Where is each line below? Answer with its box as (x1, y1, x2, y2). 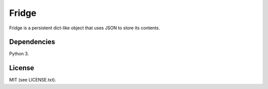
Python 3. (9, 51, 29, 57)
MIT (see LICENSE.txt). (9, 77, 57, 83)
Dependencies (9, 38, 56, 46)
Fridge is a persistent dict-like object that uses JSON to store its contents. (9, 25, 160, 31)
